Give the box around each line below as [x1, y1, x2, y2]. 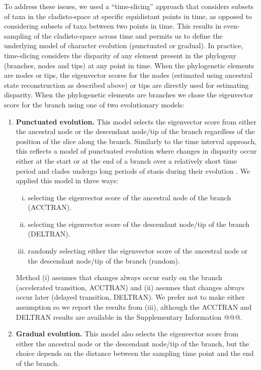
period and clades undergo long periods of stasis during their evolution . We [16, 165, 250, 176]
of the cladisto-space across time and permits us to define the [34, 30, 223, 41]
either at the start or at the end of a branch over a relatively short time [16, 155, 237, 166]
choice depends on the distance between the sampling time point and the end [16, 348, 254, 358]
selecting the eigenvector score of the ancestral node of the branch [28, 192, 231, 202]
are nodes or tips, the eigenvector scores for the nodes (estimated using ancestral [4, 70, 252, 80]
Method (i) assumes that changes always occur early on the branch [16, 272, 222, 283]
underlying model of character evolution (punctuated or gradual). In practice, [4, 40, 243, 51]
